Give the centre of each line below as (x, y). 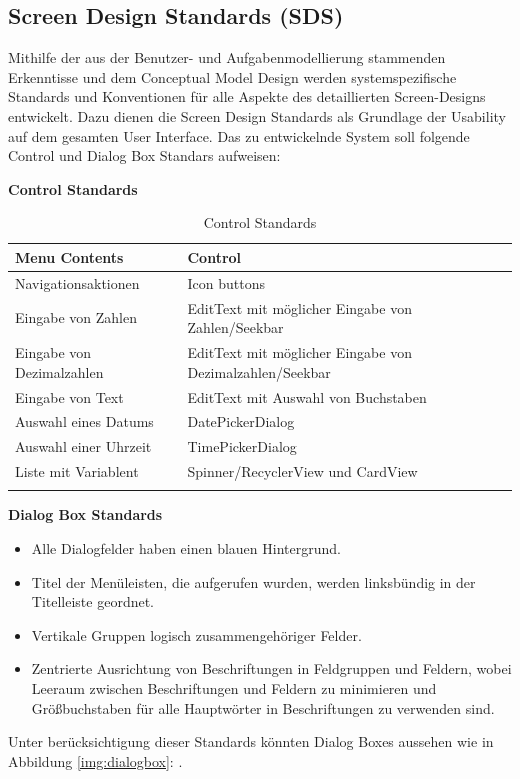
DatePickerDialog (241, 421)
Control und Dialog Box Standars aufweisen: (144, 155)
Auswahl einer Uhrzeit (83, 446)
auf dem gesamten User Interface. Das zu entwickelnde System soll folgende (239, 135)
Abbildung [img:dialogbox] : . (95, 760)
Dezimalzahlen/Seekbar (259, 371)
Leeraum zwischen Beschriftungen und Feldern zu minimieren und (234, 687)
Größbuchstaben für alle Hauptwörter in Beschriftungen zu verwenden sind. (263, 707)
